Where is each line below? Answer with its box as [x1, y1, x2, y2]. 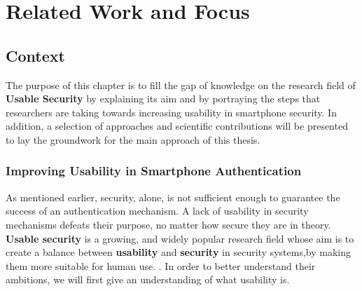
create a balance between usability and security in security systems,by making [6, 245, 351, 259]
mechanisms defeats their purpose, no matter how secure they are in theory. [6, 217, 331, 231]
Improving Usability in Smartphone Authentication [6, 162, 302, 180]
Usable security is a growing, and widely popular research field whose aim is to [6, 231, 354, 245]
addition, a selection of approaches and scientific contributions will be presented [6, 119, 348, 133]
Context [6, 44, 65, 66]
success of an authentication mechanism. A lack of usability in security [6, 203, 309, 218]
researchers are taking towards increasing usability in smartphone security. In [6, 104, 337, 119]
